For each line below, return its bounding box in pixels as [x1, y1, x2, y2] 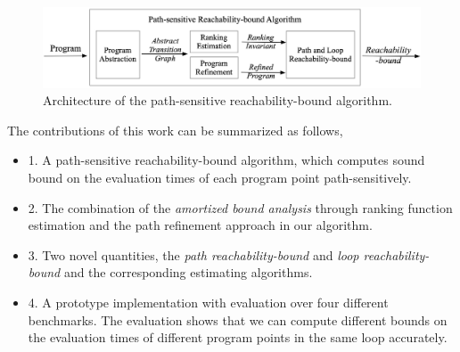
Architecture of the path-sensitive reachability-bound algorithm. [43, 91, 392, 110]
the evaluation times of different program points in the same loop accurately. [28, 328, 448, 347]
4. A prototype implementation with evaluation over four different [28, 293, 389, 312]
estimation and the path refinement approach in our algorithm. [28, 216, 373, 234]
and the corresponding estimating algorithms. [63, 263, 313, 282]
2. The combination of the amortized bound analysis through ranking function [28, 198, 453, 217]
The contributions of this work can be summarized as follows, [7, 120, 343, 139]
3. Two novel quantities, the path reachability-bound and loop [28, 245, 359, 264]
